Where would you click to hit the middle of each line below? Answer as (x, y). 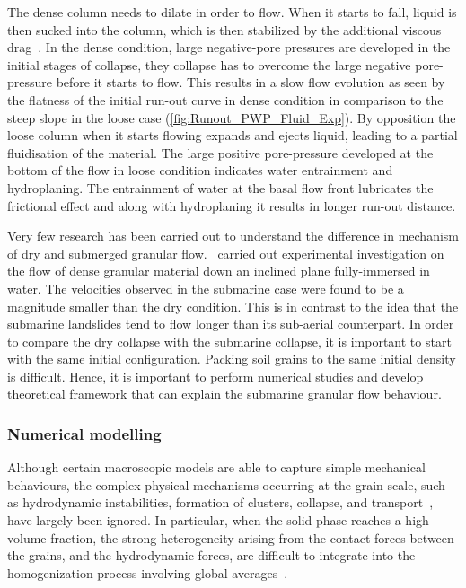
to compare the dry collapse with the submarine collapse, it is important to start (229, 341)
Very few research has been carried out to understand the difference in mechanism (233, 236)
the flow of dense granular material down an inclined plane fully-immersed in (219, 271)
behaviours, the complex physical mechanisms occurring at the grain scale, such (226, 484)
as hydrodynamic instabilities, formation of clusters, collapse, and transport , (220, 502)
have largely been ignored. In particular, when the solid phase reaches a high (218, 520)
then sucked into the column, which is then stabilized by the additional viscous (224, 29)
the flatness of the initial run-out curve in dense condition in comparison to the (225, 99)
